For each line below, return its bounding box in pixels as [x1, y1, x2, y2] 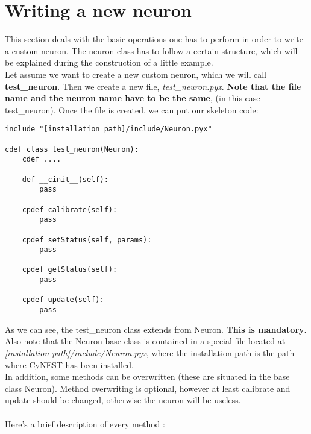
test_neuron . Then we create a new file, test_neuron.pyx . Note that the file [5, 80, 301, 92]
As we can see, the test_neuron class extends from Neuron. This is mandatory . [5, 322, 307, 335]
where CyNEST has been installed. [5, 358, 134, 371]
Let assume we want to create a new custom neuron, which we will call [5, 68, 267, 80]
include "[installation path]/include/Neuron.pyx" [5, 125, 212, 134]
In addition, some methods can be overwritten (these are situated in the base [5, 370, 290, 383]
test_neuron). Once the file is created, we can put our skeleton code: [5, 103, 259, 116]
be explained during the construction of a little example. [5, 56, 213, 69]
